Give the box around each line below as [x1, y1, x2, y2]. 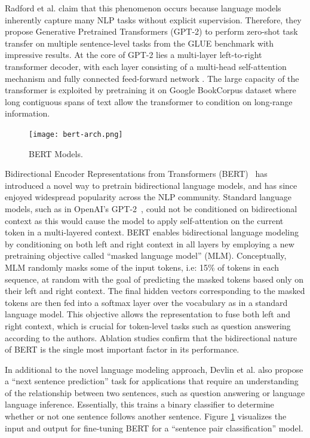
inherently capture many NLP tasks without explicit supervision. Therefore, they [5, 13, 302, 26]
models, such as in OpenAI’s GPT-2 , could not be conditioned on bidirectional [5, 202, 297, 215]
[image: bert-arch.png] [29, 130, 123, 139]
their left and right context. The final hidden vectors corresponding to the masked [5, 284, 305, 297]
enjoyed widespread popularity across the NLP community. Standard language [5, 191, 291, 203]
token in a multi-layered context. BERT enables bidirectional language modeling [5, 226, 299, 238]
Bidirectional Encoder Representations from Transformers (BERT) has [5, 167, 268, 180]
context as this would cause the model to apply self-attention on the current [5, 214, 284, 226]
